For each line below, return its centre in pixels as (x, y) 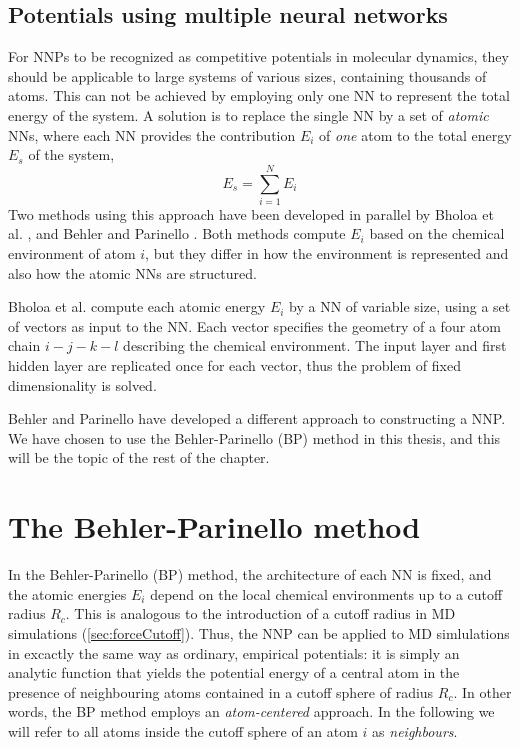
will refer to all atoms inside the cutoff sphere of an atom (183, 730)
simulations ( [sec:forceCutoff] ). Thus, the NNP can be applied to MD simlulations (259, 632)
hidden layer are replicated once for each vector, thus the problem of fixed (234, 365)
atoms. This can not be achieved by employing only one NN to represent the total (259, 95)
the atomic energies (67, 593)
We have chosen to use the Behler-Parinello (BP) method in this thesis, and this (254, 437)
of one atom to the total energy (415, 134)
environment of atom (72, 253)
